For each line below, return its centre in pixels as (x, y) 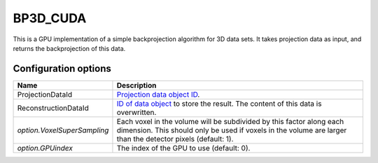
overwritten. (136, 112)
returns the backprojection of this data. (69, 48)
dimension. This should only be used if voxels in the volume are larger (232, 130)
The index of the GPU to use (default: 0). (183, 148)
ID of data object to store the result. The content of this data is (219, 103)
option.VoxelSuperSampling (63, 130)
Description (136, 85)
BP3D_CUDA (50, 18)
